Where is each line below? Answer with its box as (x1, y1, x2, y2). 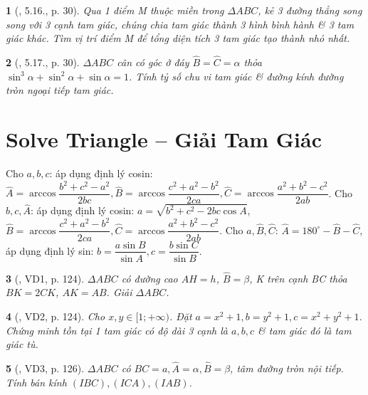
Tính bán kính (6, 374, 67, 389)
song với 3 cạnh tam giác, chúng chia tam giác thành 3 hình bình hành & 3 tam (6, 16, 354, 31)
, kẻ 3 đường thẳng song (258, 3, 362, 17)
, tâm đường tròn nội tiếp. (230, 360, 344, 375)
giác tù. (6, 337, 38, 352)
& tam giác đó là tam (257, 322, 352, 337)
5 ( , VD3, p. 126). (6, 360, 85, 375)
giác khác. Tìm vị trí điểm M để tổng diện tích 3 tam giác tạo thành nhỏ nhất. (6, 31, 350, 46)
